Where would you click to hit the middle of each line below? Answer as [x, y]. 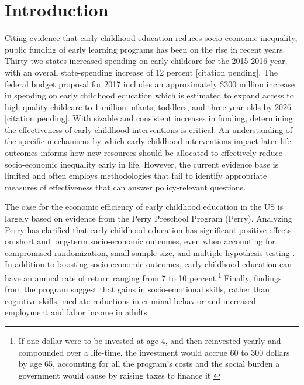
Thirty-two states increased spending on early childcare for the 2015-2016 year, [146, 61]
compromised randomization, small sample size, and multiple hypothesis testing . [150, 252]
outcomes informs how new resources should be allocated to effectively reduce [144, 153]
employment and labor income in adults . [77, 312]
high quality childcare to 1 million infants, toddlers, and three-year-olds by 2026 [148, 106]
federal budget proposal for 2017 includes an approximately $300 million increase [150, 84]
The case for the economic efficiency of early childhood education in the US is [144, 207]
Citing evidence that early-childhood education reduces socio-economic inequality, [151, 38]
